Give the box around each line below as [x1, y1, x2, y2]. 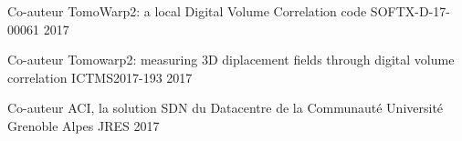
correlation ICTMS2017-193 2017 [7, 67, 193, 86]
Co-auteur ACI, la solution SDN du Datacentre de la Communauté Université [7, 98, 444, 117]
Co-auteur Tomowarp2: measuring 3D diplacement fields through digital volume [7, 50, 455, 69]
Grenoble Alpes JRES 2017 [7, 116, 160, 135]
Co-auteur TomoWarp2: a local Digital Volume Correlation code [7, 2, 367, 20]
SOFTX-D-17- [370, 2, 450, 20]
